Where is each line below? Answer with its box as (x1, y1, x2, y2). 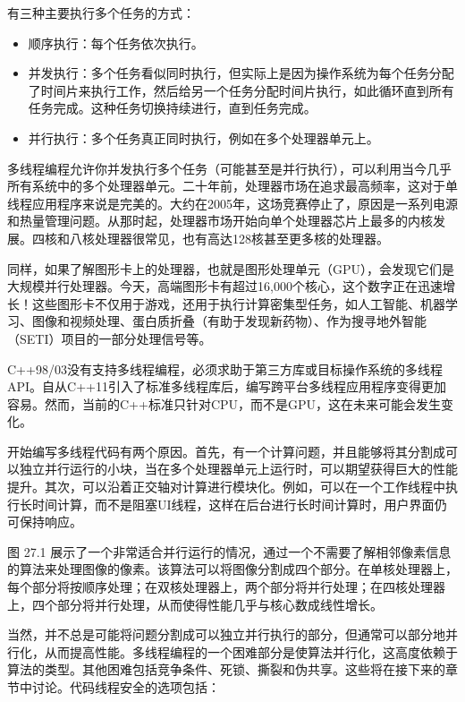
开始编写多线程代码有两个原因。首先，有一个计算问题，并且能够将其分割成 (7, 441, 445, 460)
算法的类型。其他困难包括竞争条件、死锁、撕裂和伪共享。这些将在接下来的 (7, 660, 445, 679)
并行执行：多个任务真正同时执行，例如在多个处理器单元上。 (28, 128, 379, 147)
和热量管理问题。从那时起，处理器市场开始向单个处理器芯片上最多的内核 (7, 211, 433, 230)
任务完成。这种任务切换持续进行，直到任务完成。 (28, 98, 317, 117)
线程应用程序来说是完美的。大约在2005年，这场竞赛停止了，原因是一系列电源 (7, 193, 458, 212)
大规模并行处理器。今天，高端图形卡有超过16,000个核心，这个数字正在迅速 (7, 277, 443, 295)
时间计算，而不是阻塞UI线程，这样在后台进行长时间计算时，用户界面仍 (31, 494, 447, 513)
